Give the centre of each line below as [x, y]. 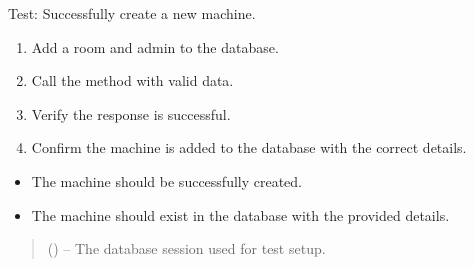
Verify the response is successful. [131, 113]
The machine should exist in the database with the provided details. [240, 214]
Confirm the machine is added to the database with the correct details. [249, 147]
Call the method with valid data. [132, 80]
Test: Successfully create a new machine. [132, 13]
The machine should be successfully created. [167, 180]
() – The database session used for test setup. [186, 248]
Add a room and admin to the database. [155, 46]
